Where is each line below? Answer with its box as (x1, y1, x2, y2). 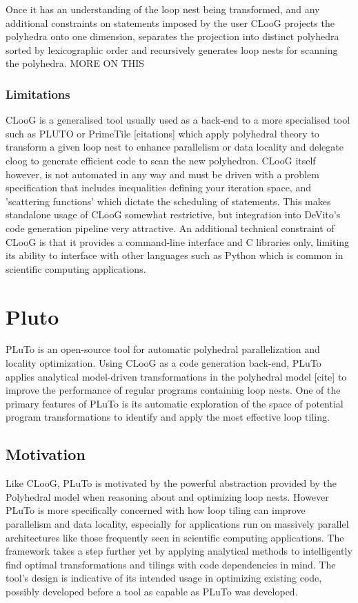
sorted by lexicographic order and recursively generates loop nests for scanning (6, 42, 338, 57)
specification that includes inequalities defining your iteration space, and (6, 180, 311, 195)
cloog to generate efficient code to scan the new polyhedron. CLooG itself (6, 153, 316, 167)
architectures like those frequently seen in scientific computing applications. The (6, 530, 344, 544)
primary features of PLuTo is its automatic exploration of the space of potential (6, 396, 344, 410)
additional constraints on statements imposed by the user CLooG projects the (6, 15, 335, 30)
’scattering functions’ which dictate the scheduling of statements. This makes (6, 193, 331, 208)
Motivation (6, 443, 86, 465)
